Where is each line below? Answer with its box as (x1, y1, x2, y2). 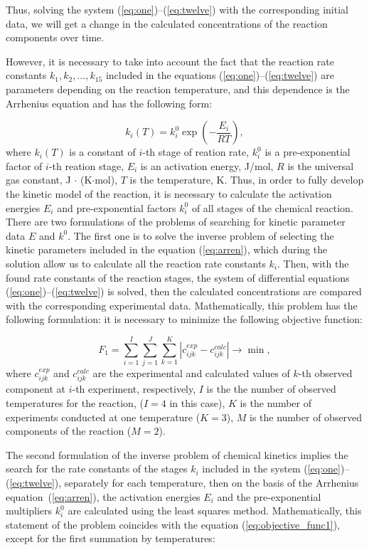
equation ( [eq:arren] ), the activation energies (6, 489, 200, 504)
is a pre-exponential (264, 144, 351, 159)
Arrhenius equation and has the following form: (6, 95, 213, 110)
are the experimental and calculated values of (92, 366, 290, 380)
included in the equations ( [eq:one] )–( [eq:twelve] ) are (105, 68, 334, 83)
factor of (6, 158, 43, 173)
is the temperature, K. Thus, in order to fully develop (129, 172, 364, 187)
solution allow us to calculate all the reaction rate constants (6, 255, 266, 270)
